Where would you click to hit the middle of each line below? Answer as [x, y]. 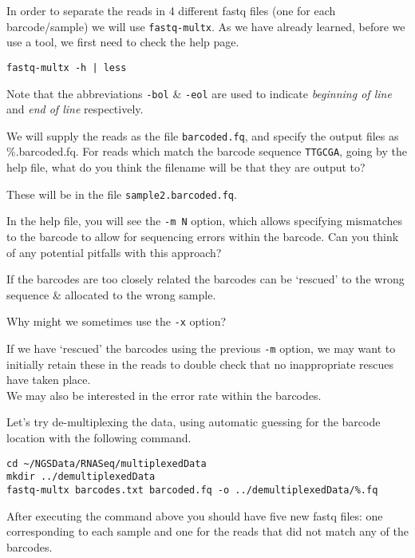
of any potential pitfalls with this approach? [114, 252]
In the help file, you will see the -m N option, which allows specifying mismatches [205, 221]
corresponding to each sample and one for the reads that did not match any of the [207, 531]
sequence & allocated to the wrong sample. [111, 294]
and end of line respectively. [75, 109]
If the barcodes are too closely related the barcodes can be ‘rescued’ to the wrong [206, 279]
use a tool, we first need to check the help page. [123, 42]
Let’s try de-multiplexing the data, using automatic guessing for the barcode [194, 422]
